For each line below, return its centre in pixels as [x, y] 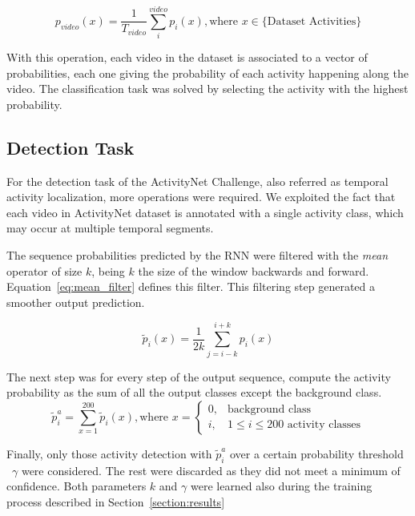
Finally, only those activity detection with [109, 453]
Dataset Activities [312, 21]
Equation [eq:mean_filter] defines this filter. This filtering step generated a [191, 286]
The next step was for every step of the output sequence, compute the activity [199, 376]
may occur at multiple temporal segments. [110, 228]
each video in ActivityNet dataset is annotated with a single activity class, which [205, 212]
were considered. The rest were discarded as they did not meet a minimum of [211, 470]
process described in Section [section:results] [116, 501]
